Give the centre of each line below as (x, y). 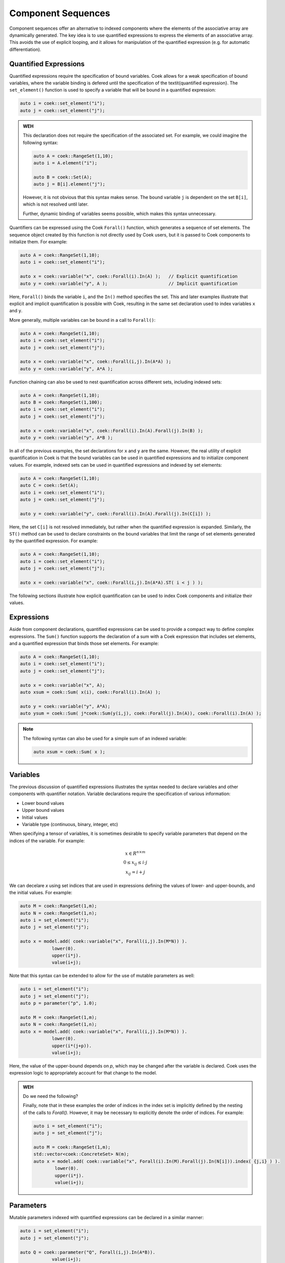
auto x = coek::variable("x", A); (62, 685)
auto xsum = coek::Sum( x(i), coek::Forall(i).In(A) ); (90, 692)
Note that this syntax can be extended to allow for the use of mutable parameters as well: (102, 976)
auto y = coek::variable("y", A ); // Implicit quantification (129, 283)
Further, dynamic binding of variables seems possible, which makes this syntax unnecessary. (120, 213)
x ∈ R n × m (135, 853)
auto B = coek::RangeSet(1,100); (61, 402)
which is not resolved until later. (56, 204)
